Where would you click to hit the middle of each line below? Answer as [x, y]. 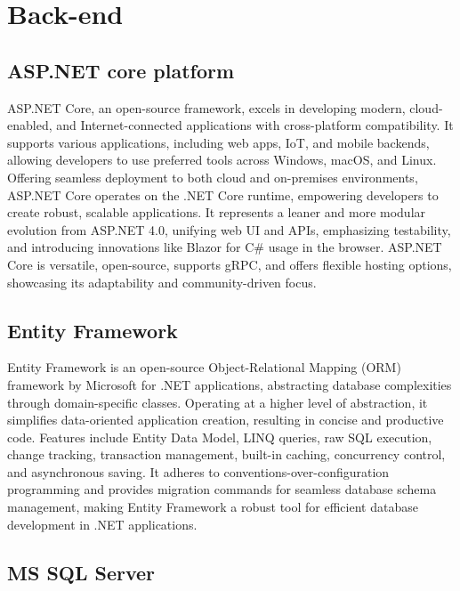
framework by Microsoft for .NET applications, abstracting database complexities [230, 384]
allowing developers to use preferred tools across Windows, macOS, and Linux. [222, 160]
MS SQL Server [81, 572]
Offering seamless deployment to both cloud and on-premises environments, [213, 177]
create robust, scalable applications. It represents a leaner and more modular [217, 212]
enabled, [30, 125]
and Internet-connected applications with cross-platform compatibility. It [255, 125]
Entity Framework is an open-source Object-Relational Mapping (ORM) [204, 367]
